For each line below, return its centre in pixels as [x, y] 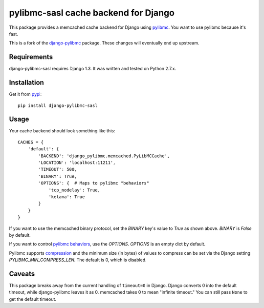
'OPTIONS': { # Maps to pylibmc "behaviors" [94, 183]
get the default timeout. [33, 299]
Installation [26, 83]
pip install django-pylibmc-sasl [58, 105]
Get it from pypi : [25, 94]
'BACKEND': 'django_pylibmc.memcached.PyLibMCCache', [104, 156]
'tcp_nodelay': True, [74, 190]
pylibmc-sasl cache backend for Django [92, 13]
